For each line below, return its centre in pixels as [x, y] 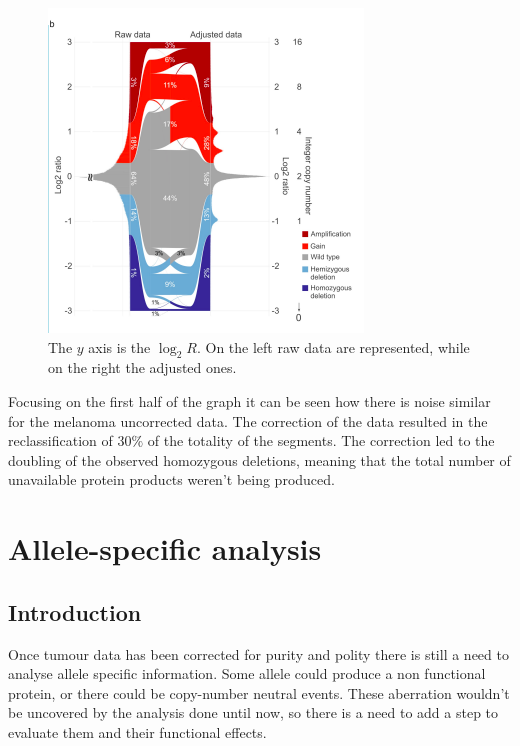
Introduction [75, 611]
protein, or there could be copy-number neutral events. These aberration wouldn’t [259, 692]
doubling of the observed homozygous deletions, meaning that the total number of [259, 459]
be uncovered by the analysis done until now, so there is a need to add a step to [253, 712]
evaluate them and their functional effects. [137, 731]
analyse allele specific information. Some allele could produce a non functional [247, 673]
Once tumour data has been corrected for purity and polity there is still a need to [258, 653]
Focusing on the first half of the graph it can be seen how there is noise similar [249, 400]
